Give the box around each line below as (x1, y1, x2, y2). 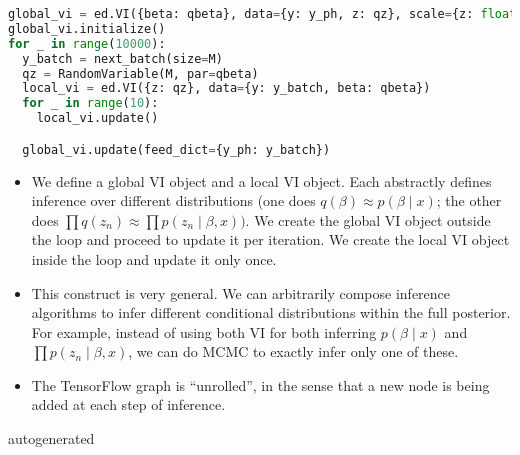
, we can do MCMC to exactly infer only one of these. (128, 341, 459, 362)
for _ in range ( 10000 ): (8, 36, 166, 51)
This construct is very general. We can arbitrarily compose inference (31, 282, 451, 303)
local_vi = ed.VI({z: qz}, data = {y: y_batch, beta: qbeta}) (22, 81, 431, 96)
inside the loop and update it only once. (31, 248, 277, 269)
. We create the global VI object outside (245, 209, 491, 230)
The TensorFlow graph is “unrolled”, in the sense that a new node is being (31, 374, 490, 395)
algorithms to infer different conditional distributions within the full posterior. (31, 302, 511, 323)
